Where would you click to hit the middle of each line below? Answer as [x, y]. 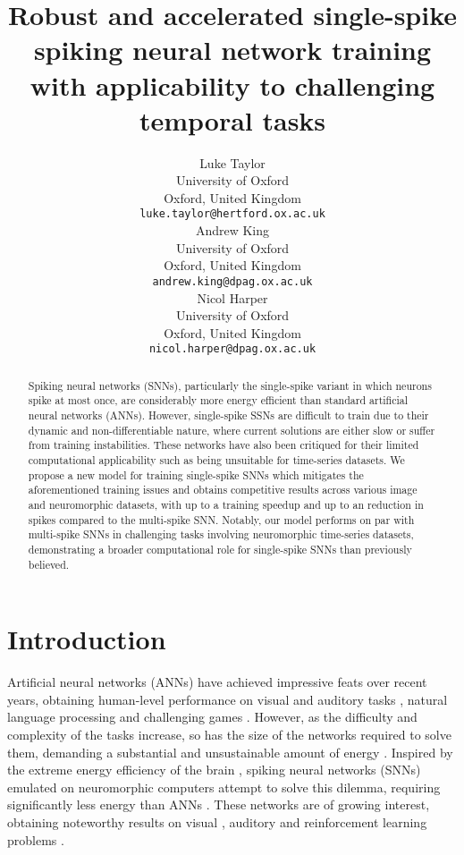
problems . [36, 839]
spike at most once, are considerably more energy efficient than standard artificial [218, 400]
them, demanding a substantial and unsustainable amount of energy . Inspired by [230, 752]
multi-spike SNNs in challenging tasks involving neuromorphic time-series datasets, [221, 534]
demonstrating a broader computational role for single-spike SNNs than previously [220, 550]
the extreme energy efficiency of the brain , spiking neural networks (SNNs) [214, 770]
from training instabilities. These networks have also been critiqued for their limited [224, 445]
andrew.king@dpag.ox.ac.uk [232, 281]
